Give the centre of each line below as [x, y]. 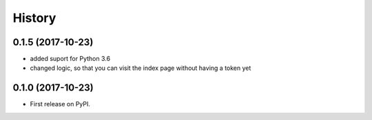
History [34, 18]
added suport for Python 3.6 [70, 59]
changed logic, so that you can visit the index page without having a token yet [141, 68]
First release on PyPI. [60, 104]
